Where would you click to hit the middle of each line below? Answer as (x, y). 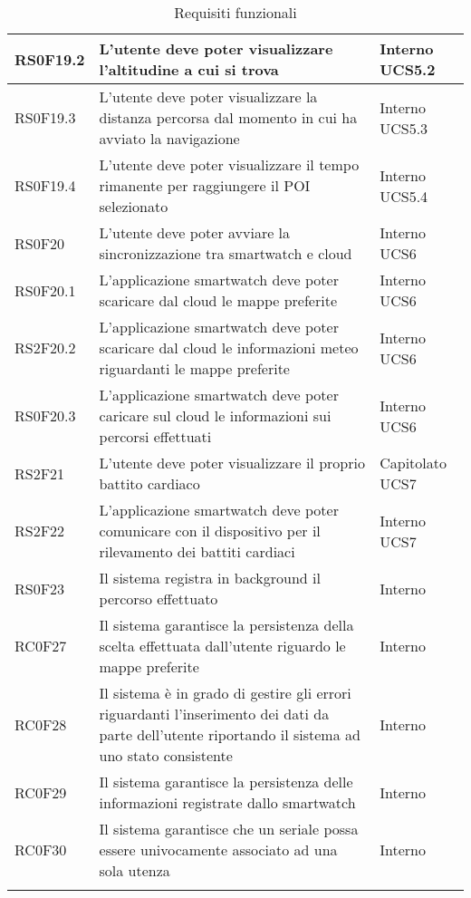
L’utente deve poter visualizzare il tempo (229, 164)
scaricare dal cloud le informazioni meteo (229, 348)
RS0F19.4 (45, 185)
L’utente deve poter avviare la (195, 232)
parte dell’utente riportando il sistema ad (230, 734)
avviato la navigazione (169, 138)
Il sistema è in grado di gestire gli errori (225, 693)
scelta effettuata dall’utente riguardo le (222, 646)
